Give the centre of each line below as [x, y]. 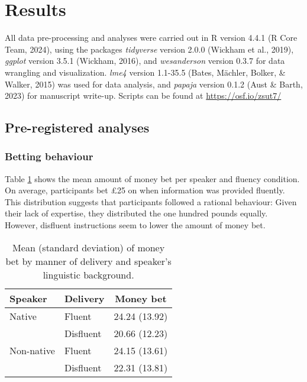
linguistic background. [88, 274]
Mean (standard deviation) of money [89, 247]
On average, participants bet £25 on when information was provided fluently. [145, 190]
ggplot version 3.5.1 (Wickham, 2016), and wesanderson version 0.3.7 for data [145, 61]
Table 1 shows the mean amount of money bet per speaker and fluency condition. [152, 178]
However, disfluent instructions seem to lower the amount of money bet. [135, 225]
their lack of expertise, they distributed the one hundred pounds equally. [136, 213]
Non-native [32, 350]
